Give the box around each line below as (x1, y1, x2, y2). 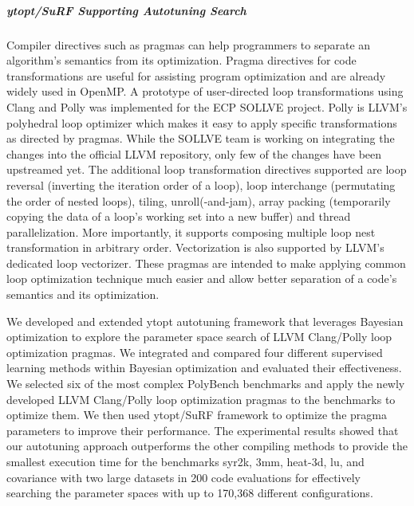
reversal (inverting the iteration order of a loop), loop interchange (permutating (6, 176, 396, 193)
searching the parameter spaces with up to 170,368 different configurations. (6, 484, 373, 501)
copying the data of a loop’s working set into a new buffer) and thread (6, 208, 351, 225)
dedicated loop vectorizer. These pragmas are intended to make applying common (6, 254, 406, 271)
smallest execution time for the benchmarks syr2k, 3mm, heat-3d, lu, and (6, 453, 365, 469)
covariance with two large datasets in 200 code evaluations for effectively (6, 469, 361, 485)
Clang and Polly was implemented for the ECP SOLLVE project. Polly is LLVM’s (6, 98, 408, 115)
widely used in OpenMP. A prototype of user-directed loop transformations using (6, 83, 404, 100)
